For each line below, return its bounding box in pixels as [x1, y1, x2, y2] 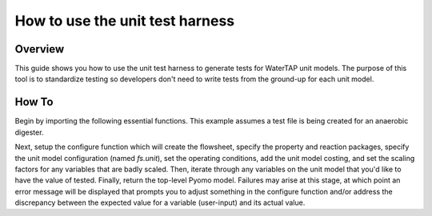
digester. [14, 128, 44, 137]
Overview [14, 42, 65, 56]
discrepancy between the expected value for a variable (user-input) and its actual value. [14, 198, 306, 207]
